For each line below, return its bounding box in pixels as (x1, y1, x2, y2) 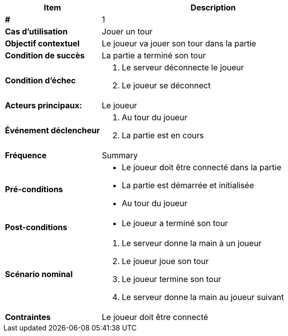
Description (190, 2, 236, 12)
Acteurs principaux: (5, 100, 82, 110)
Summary (102, 150, 138, 160)
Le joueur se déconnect (122, 80, 211, 90)
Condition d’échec (5, 75, 76, 85)
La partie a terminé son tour (102, 50, 206, 60)
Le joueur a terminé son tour (122, 218, 228, 228)
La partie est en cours (122, 130, 204, 140)
